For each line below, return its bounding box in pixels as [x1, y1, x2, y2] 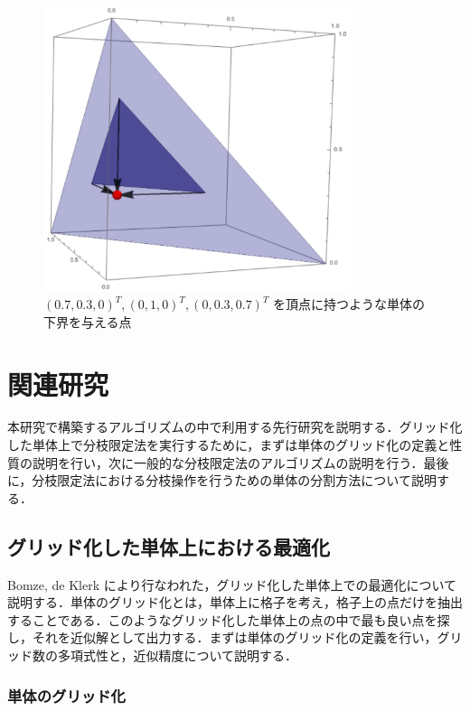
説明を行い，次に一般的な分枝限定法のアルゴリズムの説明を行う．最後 [32, 453, 449, 472]
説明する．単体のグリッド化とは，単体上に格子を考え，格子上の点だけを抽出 [7, 593, 463, 612]
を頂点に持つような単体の [273, 295, 426, 313]
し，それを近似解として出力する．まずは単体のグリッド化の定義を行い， [7, 628, 437, 647]
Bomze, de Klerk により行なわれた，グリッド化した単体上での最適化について [7, 575, 457, 594]
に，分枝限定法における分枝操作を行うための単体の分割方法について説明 [7, 471, 437, 490]
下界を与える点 [43, 312, 132, 331]
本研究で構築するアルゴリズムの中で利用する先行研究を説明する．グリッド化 [7, 417, 463, 436]
